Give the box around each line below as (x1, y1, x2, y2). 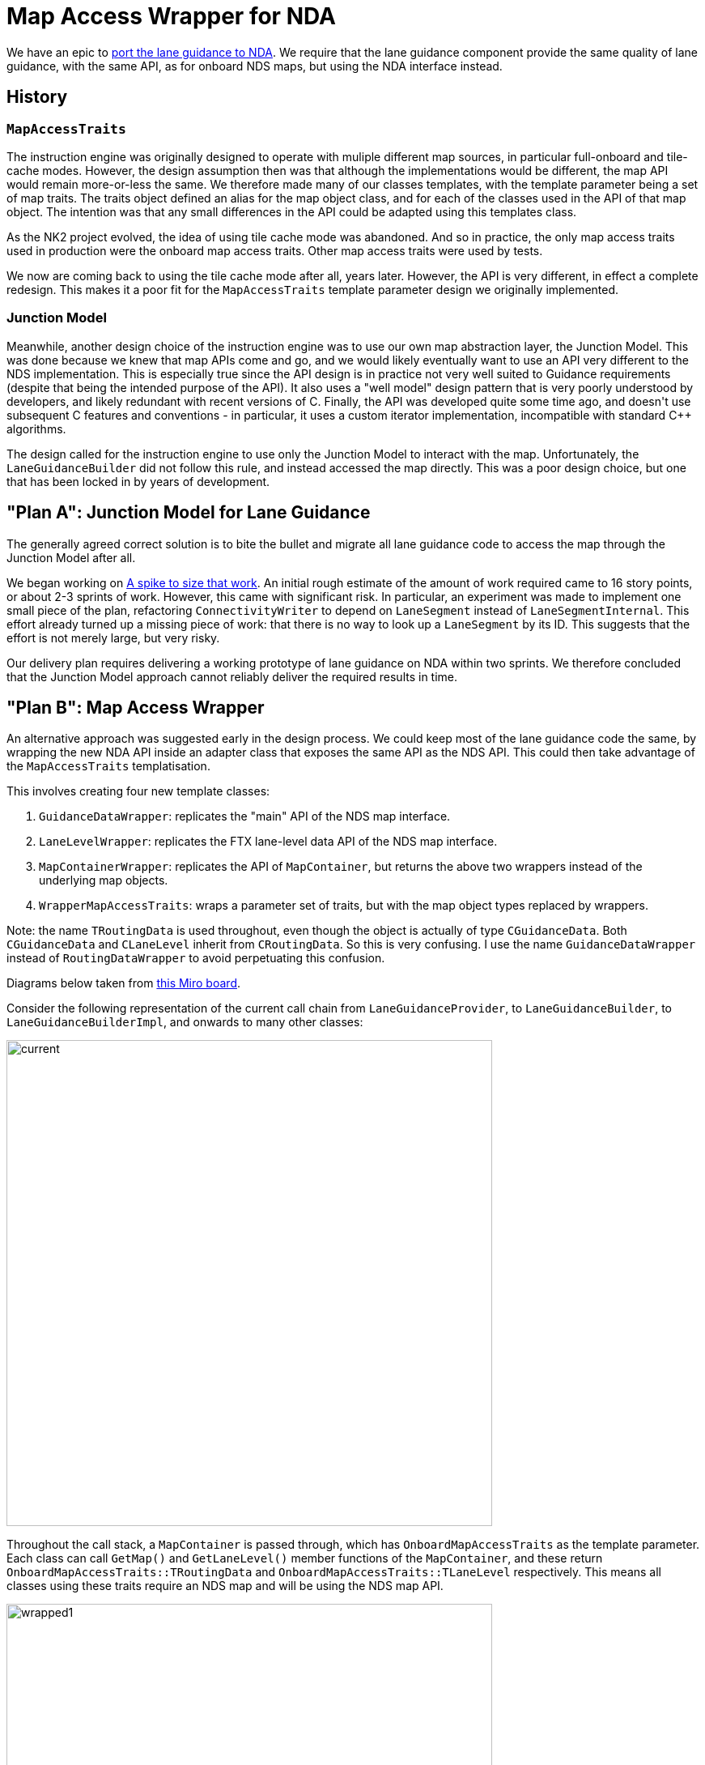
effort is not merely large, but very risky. (6, 630, 220, 645)
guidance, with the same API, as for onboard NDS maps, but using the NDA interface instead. (6, 58, 503, 73)
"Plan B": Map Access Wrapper (6, 697, 265, 718)
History (6, 87, 68, 108)
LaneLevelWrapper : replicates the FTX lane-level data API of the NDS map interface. (39, 834, 498, 849)
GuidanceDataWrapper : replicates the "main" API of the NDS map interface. (39, 809, 451, 824)
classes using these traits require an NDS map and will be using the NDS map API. (6, 1579, 444, 1593)
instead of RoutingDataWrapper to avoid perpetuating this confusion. (6, 951, 385, 966)
